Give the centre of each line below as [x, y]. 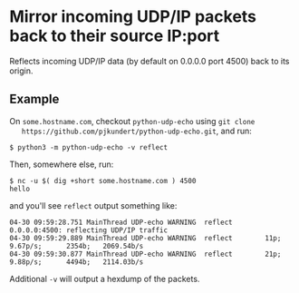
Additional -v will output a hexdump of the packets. [105, 278]
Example [34, 99]
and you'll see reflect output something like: [93, 205]
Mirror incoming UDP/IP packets [133, 17]
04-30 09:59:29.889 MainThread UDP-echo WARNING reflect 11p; [145, 238]
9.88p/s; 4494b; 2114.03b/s [77, 262]
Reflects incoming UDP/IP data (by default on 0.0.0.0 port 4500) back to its [149, 61]
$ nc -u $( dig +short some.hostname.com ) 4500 [103, 181]
